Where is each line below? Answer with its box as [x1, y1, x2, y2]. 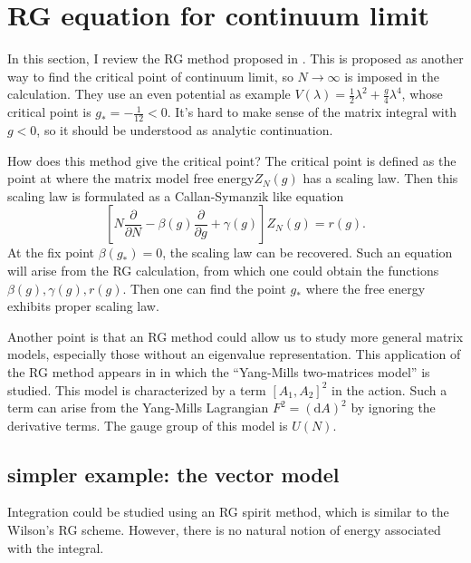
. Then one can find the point [122, 278, 286, 297]
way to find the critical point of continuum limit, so [7, 66, 293, 85]
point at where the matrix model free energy [7, 169, 255, 188]
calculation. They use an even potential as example [7, 84, 291, 103]
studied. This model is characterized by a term [7, 380, 266, 399]
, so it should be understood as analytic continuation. [36, 120, 333, 139]
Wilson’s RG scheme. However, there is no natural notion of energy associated [7, 520, 441, 539]
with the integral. [7, 538, 104, 557]
